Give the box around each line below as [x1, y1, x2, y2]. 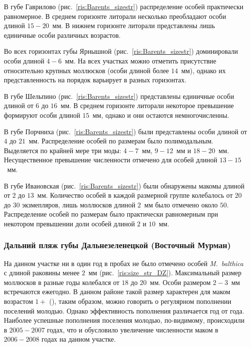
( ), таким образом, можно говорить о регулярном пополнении [49, 296, 232, 306]
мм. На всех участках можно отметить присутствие [65, 55, 217, 65]
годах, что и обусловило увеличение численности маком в [47, 324, 219, 334]
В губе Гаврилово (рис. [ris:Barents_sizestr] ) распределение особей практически [4, 1, 244, 11]
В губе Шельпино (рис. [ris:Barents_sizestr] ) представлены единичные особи [4, 91, 234, 101]
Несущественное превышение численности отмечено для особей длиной [4, 155, 218, 165]
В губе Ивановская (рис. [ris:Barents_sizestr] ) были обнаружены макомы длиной [4, 180, 245, 190]
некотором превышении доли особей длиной [4, 218, 135, 228]
